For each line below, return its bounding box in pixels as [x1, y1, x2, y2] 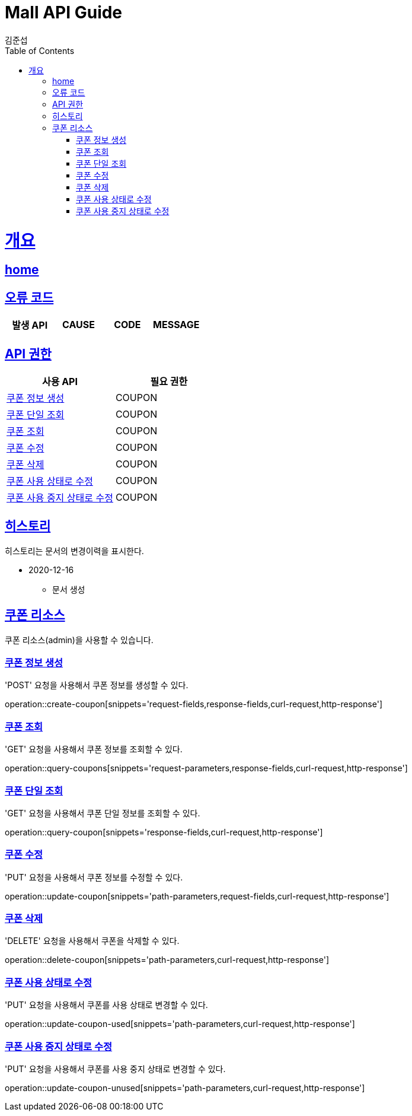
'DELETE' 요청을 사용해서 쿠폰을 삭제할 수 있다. [5, 936, 180, 946]
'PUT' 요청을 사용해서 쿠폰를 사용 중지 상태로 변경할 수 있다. [5, 1063, 226, 1074]
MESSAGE [153, 319, 200, 331]
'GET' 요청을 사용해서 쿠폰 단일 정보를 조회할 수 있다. [5, 807, 200, 818]
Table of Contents [5, 45, 75, 56]
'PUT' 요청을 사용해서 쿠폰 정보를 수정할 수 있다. [5, 872, 183, 882]
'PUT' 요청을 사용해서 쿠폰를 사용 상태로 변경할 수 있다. [5, 1000, 208, 1010]
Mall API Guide [5, 2, 123, 23]
